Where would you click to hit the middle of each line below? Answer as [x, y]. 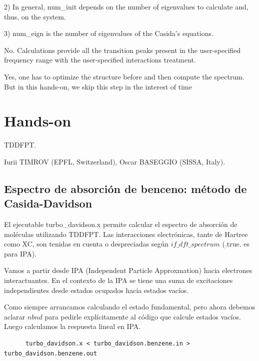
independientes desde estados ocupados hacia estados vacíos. [96, 290]
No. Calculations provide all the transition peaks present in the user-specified [122, 50]
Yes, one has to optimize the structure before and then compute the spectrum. [124, 76]
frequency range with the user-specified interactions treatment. [100, 60]
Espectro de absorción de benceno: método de [125, 188]
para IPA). [20, 253]
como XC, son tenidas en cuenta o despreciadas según [86, 244]
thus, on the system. [35, 16]
